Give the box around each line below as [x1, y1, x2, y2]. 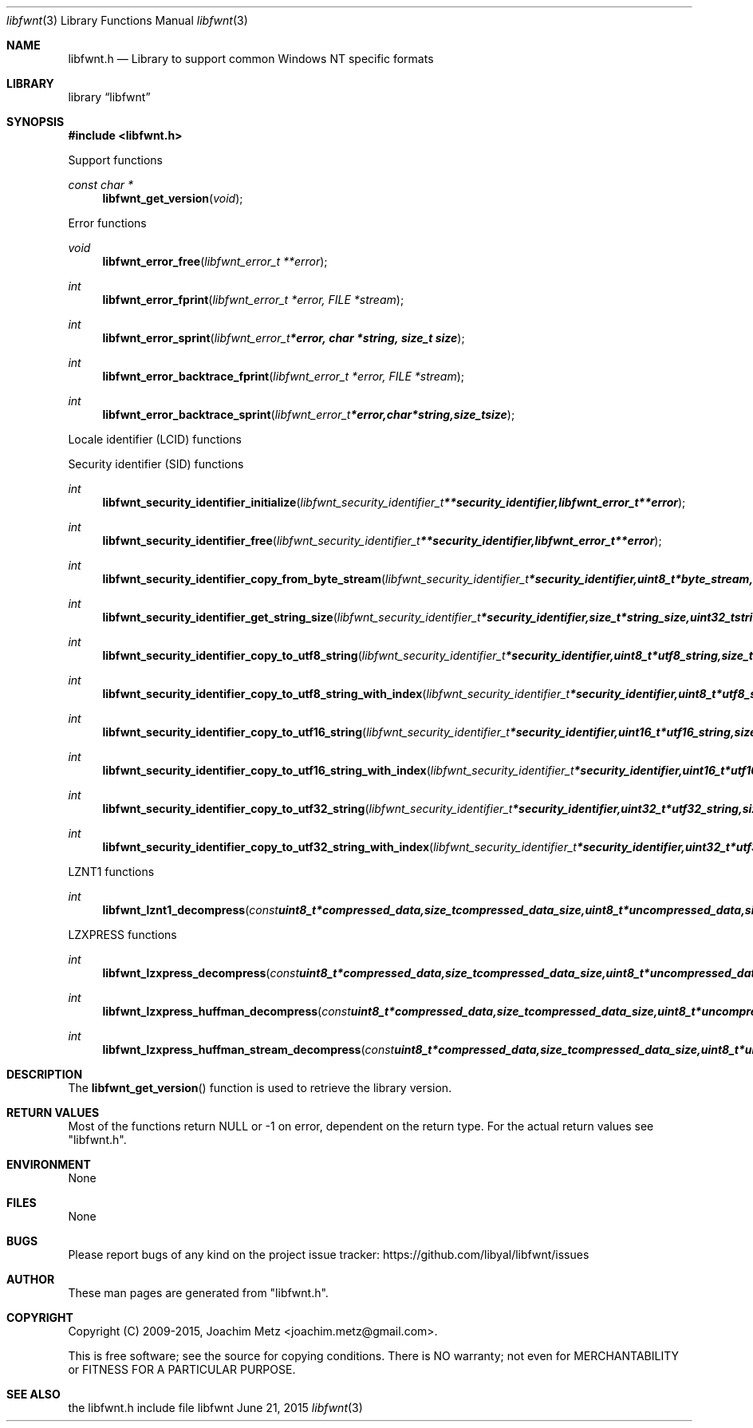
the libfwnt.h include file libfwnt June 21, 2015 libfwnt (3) [68, 1401, 363, 1414]
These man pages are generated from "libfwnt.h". [68, 1286, 329, 1300]
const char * [68, 178, 134, 191]
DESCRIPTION [6, 1067, 83, 1081]
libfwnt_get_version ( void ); [102, 191, 243, 205]
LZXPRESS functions [68, 928, 177, 941]
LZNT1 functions [68, 865, 155, 878]
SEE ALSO [6, 1387, 61, 1401]
